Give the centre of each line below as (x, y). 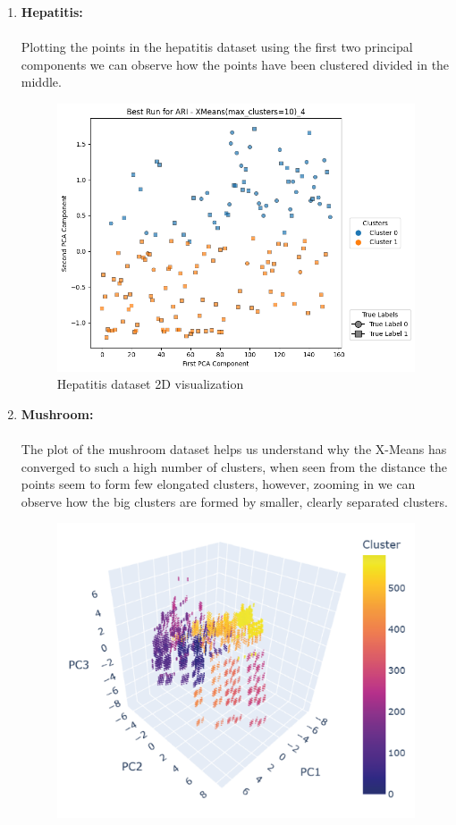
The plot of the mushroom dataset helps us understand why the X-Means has (234, 448)
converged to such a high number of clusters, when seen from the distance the (234, 466)
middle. (41, 82)
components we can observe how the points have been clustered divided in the (235, 64)
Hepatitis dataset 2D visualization (150, 384)
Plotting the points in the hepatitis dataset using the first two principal (217, 47)
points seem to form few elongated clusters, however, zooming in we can (218, 484)
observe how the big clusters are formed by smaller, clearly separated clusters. (234, 501)
